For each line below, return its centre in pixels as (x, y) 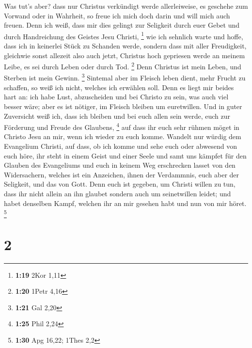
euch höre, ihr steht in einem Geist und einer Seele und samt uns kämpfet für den (125, 155)
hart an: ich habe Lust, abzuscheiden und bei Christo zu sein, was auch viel (116, 97)
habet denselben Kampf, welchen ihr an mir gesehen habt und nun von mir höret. (125, 203)
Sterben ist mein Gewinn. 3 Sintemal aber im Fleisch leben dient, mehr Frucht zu (125, 77)
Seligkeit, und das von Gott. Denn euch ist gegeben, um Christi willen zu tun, (120, 184)
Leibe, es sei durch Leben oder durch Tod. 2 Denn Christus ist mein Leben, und (123, 66)
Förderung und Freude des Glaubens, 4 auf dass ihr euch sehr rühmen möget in (122, 126)
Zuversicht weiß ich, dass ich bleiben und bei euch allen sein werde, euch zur (117, 116)
